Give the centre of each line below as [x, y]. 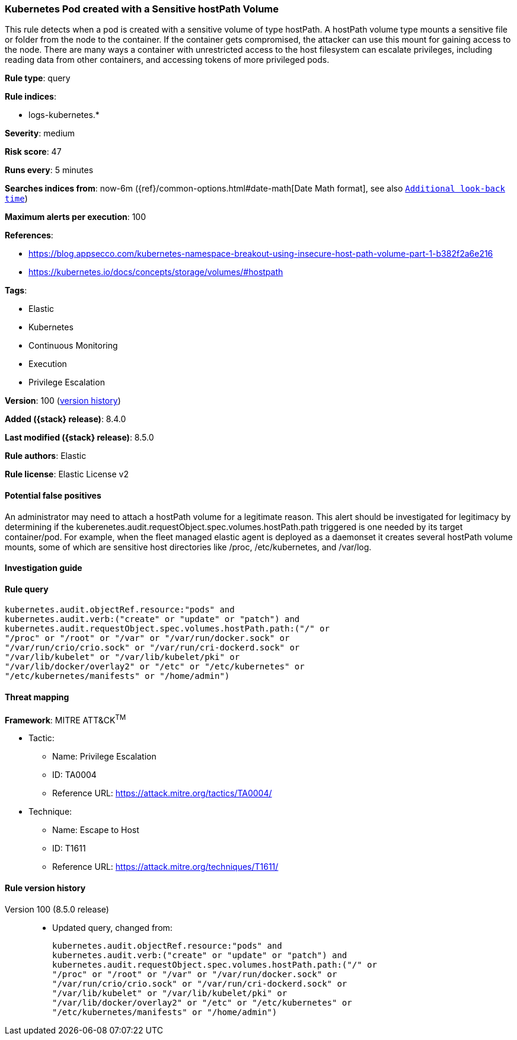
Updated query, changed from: [112, 927]
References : [29, 235]
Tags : [16, 291]
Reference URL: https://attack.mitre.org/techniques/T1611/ [165, 867]
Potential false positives [53, 495]
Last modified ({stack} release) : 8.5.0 [79, 438]
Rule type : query [38, 78]
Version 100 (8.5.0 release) [57, 909]
